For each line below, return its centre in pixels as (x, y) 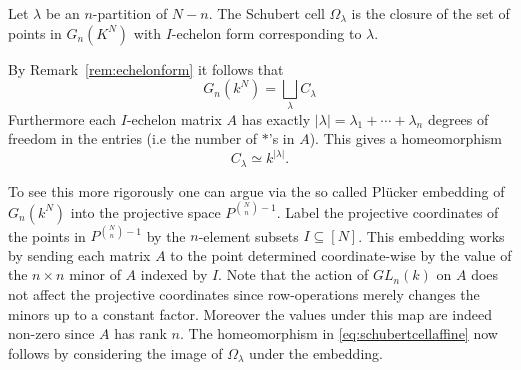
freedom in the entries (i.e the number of (133, 138)
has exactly (276, 118)
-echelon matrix (174, 118)
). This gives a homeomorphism (406, 138)
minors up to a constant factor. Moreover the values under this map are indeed (250, 313)
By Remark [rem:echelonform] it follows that (146, 68)
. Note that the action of (293, 274)
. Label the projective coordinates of (387, 211)
